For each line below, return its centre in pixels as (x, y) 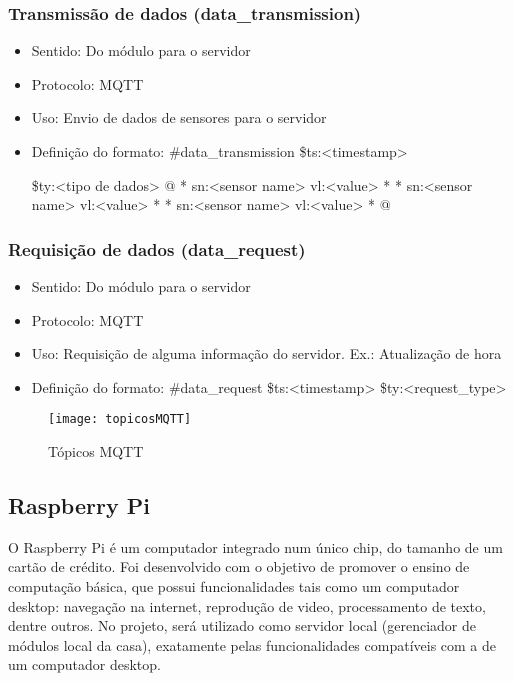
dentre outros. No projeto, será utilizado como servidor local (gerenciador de (242, 625)
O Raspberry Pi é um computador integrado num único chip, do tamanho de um (255, 546)
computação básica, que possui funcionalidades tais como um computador (234, 586)
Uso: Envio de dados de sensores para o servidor (179, 117)
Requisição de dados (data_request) (157, 248)
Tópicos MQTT (96, 451)
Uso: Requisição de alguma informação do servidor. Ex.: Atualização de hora (266, 353)
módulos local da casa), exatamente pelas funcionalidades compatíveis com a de (252, 644)
